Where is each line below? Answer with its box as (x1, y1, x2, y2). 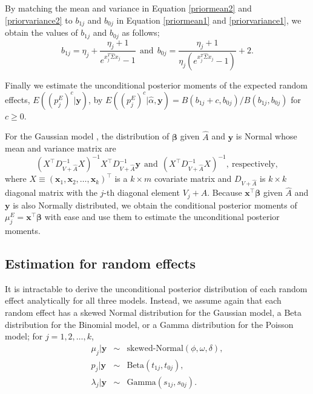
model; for (5, 330, 43, 342)
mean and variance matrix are (5, 142, 116, 155)
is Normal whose (236, 130, 297, 142)
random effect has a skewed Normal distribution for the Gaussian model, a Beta (5, 306, 302, 319)
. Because (207, 186, 242, 199)
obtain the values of (5, 26, 78, 39)
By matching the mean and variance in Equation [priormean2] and (5, 2, 252, 14)
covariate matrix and (154, 172, 232, 185)
